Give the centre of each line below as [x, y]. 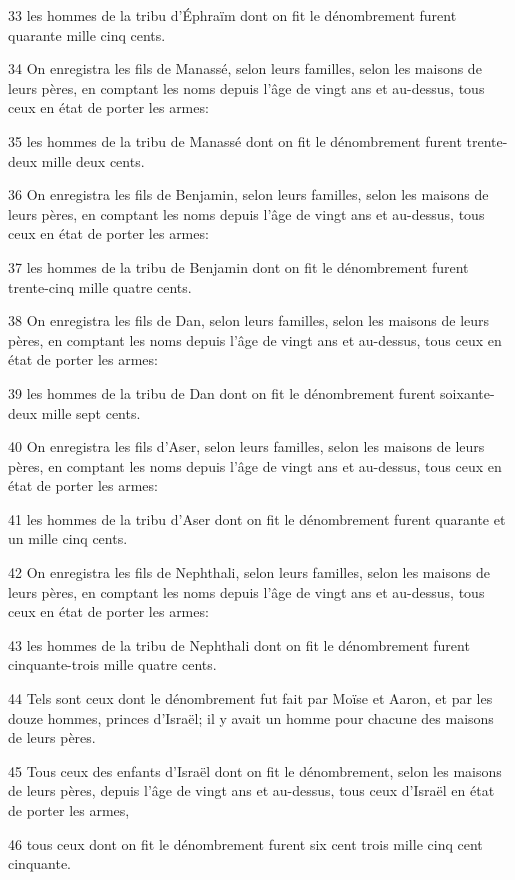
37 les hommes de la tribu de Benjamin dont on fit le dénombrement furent [238, 266]
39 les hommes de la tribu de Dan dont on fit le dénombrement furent [222, 392]
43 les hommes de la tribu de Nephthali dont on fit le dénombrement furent [239, 644]
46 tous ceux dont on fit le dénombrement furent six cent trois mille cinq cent [245, 843]
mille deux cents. [93, 160]
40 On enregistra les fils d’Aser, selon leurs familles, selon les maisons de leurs [246, 446]
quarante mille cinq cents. [87, 34]
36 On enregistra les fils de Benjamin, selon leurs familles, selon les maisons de [248, 194]
